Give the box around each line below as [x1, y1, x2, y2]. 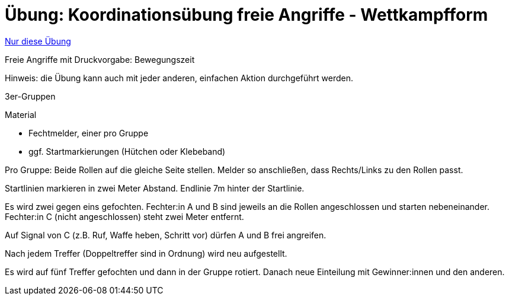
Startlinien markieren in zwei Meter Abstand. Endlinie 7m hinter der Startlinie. [5, 183, 305, 193]
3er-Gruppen [5, 91, 56, 101]
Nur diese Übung [5, 36, 71, 46]
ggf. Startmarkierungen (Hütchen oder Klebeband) [28, 146, 226, 157]
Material [5, 109, 37, 120]
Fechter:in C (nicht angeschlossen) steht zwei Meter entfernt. [5, 211, 244, 222]
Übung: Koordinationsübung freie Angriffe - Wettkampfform [5, 5, 488, 25]
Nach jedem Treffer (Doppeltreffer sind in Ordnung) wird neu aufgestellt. [5, 248, 287, 258]
